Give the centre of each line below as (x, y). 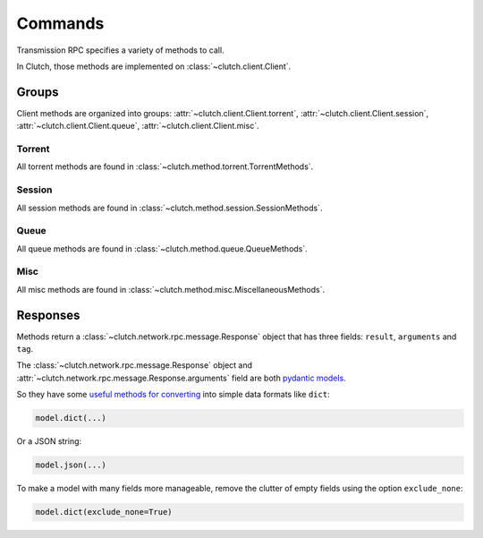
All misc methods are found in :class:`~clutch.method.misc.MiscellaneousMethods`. (171, 289)
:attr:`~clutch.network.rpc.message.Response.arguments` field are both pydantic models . (181, 378)
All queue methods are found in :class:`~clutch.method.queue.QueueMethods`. (162, 248)
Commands (60, 23)
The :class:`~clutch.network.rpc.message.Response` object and (135, 365)
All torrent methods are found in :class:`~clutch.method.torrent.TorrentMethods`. (165, 167)
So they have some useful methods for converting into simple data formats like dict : (173, 395)
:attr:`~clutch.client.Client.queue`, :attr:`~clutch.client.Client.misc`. (138, 126)
